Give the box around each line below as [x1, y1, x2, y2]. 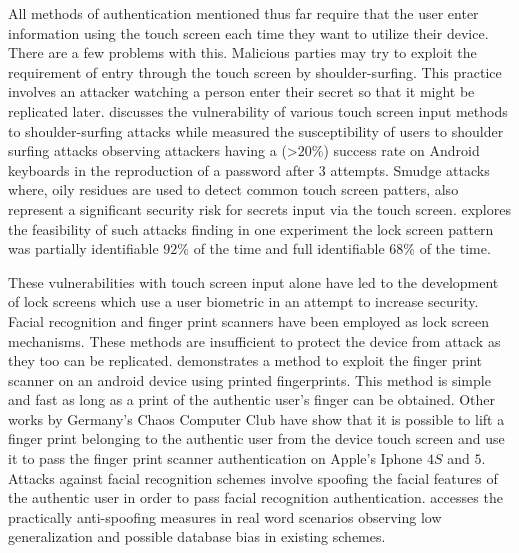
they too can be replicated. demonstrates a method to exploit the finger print [8, 350, 482, 371]
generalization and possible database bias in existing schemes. [8, 526, 386, 547]
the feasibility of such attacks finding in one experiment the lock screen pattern [8, 218, 494, 239]
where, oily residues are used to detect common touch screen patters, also [8, 179, 459, 200]
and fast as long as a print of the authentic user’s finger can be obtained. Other [8, 389, 496, 410]
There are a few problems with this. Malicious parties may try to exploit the [8, 42, 477, 63]
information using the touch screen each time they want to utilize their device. [8, 22, 489, 43]
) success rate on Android [323, 140, 480, 161]
